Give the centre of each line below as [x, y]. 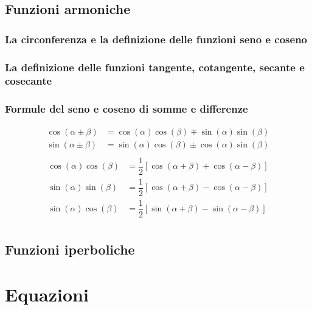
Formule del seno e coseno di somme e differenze [127, 109]
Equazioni [47, 294]
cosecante [29, 81]
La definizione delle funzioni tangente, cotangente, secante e [155, 67]
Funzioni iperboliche [70, 249]
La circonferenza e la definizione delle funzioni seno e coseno [156, 39]
